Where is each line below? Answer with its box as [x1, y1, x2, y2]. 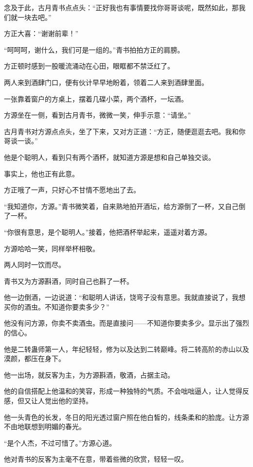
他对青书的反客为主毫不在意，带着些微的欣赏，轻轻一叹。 [4, 454, 188, 464]
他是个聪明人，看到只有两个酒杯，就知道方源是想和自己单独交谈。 [4, 152, 215, 162]
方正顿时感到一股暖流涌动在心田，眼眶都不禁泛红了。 [4, 61, 174, 71]
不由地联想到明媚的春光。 [4, 421, 86, 432]
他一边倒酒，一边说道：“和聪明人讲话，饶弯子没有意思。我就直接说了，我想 [4, 292, 246, 302]
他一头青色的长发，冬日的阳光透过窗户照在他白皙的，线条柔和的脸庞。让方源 [4, 412, 249, 422]
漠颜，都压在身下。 [4, 353, 65, 363]
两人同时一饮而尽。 [4, 259, 65, 270]
